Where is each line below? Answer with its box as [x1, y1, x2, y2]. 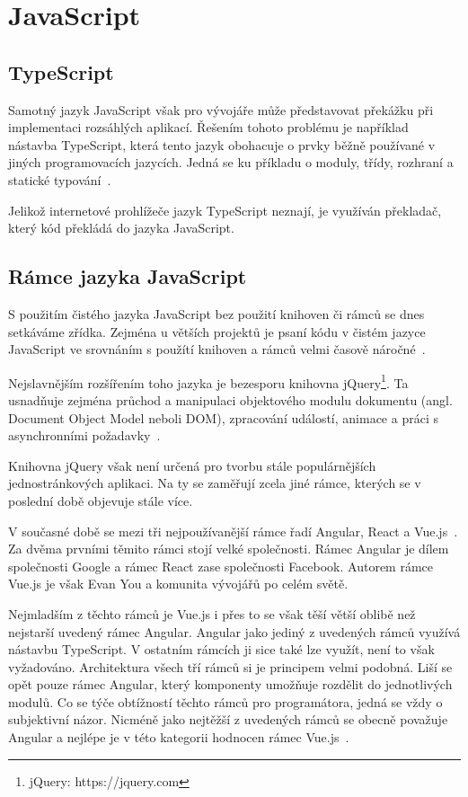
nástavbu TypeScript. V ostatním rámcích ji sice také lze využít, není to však [8, 640, 435, 659]
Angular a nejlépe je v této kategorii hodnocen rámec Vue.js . [8, 728, 349, 747]
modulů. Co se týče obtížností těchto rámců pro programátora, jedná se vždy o [8, 692, 443, 711]
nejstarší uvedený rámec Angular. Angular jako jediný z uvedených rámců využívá [8, 622, 461, 641]
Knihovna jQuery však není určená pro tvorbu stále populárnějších [8, 456, 376, 474]
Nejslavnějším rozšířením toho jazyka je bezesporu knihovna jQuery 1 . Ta [8, 370, 409, 392]
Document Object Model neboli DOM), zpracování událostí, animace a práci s [8, 408, 438, 427]
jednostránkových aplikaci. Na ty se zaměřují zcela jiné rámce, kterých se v [8, 474, 421, 492]
